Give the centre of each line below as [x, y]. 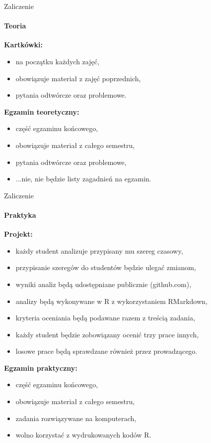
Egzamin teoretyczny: [42, 111]
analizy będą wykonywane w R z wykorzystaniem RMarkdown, [111, 301]
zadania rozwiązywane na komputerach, [76, 418]
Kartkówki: [24, 45]
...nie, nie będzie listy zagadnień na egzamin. [83, 179]
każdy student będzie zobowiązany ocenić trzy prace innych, [107, 334]
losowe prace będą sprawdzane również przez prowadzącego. [106, 351]
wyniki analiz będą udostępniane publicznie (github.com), [104, 284]
